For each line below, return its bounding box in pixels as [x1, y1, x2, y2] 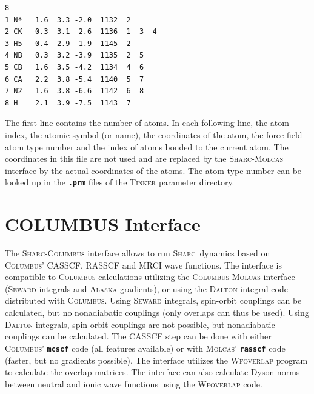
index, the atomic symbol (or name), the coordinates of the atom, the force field [5, 128, 302, 141]
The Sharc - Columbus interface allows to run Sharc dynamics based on [5, 247, 270, 259]
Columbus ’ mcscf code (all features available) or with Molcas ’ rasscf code [5, 341, 286, 354]
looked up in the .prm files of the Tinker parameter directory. [5, 176, 235, 189]
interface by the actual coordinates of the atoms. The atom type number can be [5, 164, 302, 176]
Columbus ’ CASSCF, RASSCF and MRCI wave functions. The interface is [5, 258, 282, 271]
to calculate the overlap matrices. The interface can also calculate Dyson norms [5, 366, 300, 378]
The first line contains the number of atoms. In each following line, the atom [5, 116, 289, 129]
